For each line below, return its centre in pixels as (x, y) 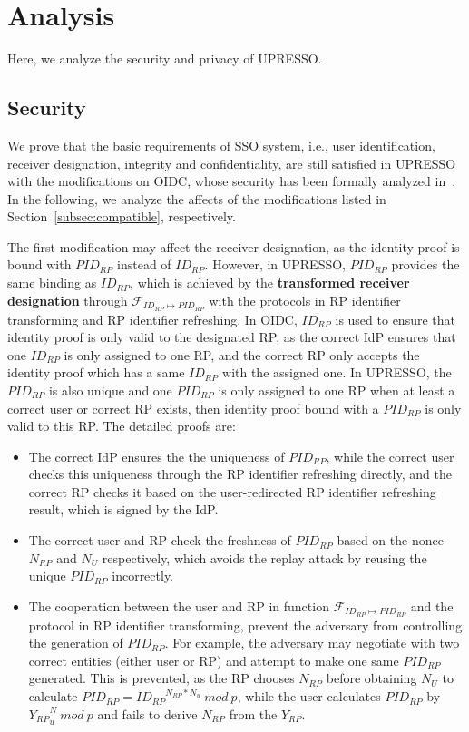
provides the (425, 264)
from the (253, 713)
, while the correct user (390, 456)
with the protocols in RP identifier (305, 300)
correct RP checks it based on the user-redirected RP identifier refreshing (232, 491)
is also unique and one (110, 390)
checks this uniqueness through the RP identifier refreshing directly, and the (240, 474)
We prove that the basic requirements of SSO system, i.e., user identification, (221, 145)
